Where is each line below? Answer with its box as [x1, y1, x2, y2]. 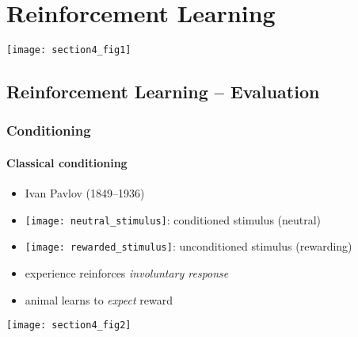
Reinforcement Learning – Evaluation [6, 79, 320, 104]
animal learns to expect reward [25, 291, 173, 308]
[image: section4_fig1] [6, 44, 131, 56]
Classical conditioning [6, 155, 128, 170]
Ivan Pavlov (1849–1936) [25, 185, 145, 201]
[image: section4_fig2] [6, 320, 131, 331]
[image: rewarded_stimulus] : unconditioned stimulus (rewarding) [25, 238, 352, 255]
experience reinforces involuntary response [25, 265, 229, 281]
